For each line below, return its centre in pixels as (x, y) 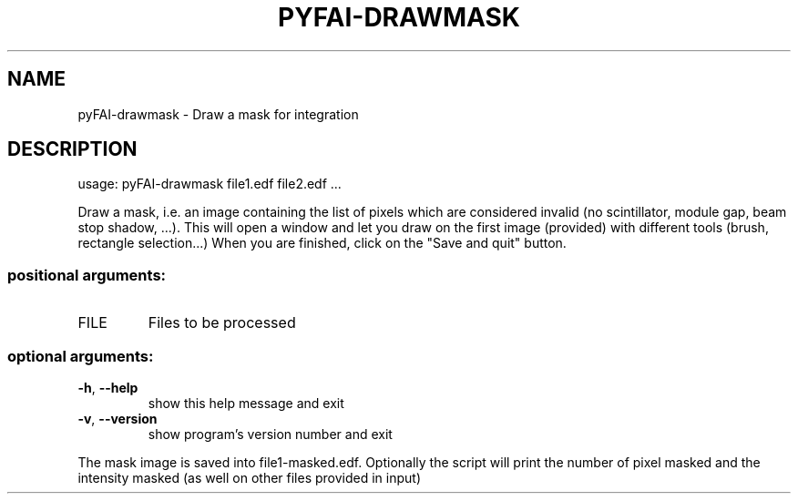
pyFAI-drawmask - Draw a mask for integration (218, 114)
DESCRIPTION (72, 149)
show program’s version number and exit (270, 434)
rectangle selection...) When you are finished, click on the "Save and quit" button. (322, 243)
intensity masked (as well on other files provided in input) (250, 477)
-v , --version (118, 418)
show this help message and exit (246, 403)
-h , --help (108, 387)
